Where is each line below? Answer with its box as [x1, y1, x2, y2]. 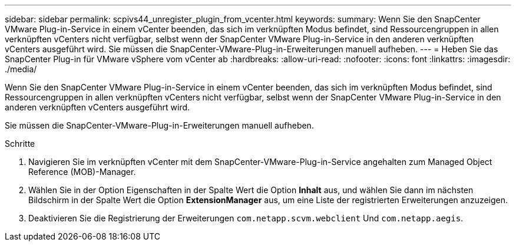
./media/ [5, 64, 37, 74]
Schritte [5, 139, 35, 149]
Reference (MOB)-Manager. [28, 167, 136, 177]
